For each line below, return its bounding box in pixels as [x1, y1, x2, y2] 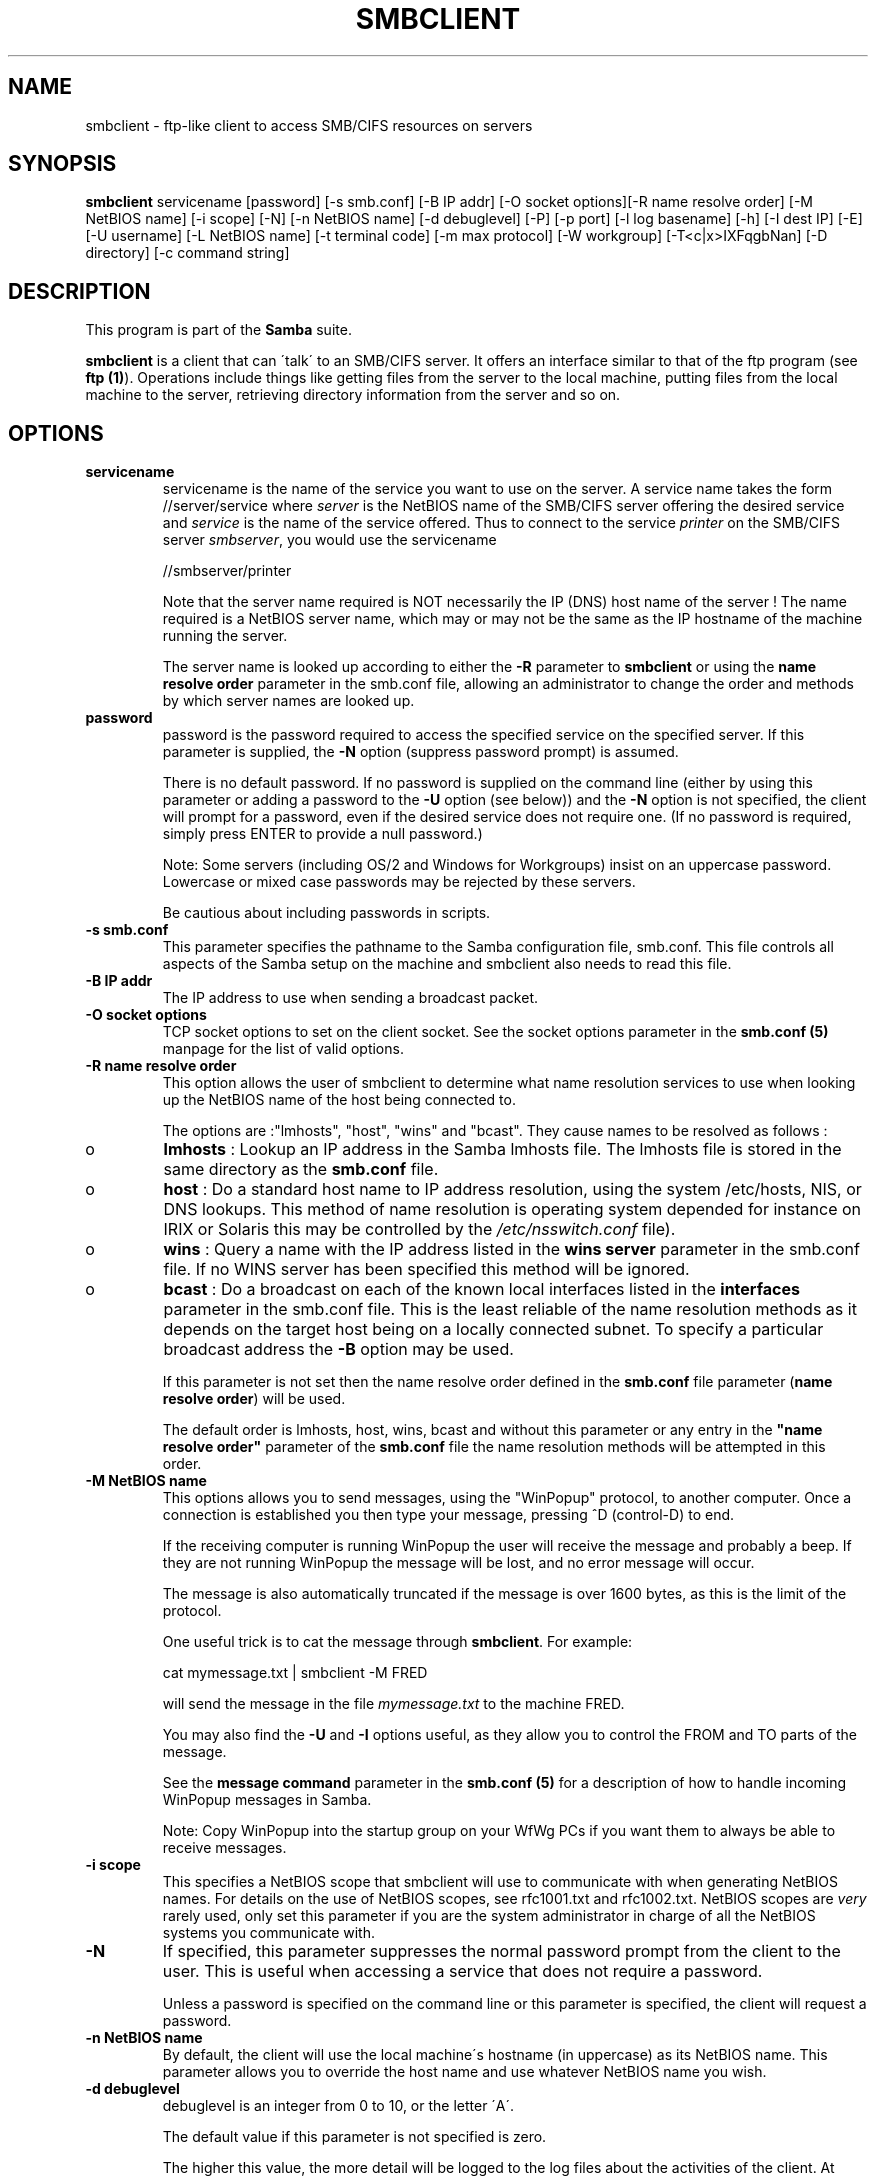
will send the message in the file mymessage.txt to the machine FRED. [162, 1695, 625, 1713]
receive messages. [162, 1839, 287, 1857]
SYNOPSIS [8, 151, 117, 177]
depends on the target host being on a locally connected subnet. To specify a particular [163, 1319, 824, 1340]
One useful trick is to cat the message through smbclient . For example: [162, 1633, 633, 1651]
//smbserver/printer [162, 562, 292, 580]
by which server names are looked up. [162, 692, 415, 710]
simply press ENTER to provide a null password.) [162, 825, 483, 843]
